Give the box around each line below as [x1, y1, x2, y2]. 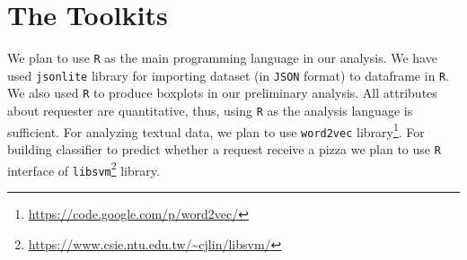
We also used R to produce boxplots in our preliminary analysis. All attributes [7, 83, 437, 102]
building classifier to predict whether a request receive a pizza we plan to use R [7, 140, 441, 159]
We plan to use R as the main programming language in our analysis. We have [7, 48, 437, 67]
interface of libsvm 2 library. [7, 158, 160, 179]
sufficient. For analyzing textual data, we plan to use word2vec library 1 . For [7, 119, 425, 141]
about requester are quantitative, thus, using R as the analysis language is [7, 101, 413, 120]
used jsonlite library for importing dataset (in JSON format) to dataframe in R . [7, 65, 450, 84]
